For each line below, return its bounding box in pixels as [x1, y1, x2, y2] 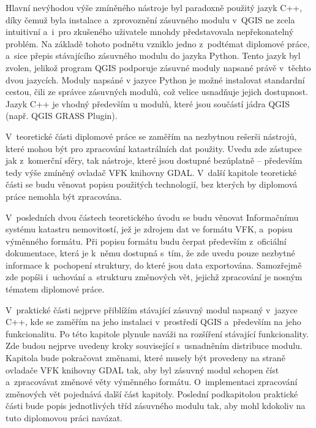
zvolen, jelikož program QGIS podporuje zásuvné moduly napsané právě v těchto [6, 61, 311, 74]
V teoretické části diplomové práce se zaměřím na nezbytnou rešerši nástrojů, [6, 129, 297, 142]
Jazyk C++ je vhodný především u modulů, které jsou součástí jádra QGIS [6, 97, 290, 110]
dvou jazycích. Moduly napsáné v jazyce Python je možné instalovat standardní [6, 73, 305, 86]
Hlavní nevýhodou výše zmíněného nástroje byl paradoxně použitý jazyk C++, [6, 1, 303, 13]
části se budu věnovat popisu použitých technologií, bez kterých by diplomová [6, 178, 298, 191]
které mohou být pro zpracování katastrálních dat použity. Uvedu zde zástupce [6, 142, 302, 155]
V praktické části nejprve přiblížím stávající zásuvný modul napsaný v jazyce [6, 303, 298, 316]
